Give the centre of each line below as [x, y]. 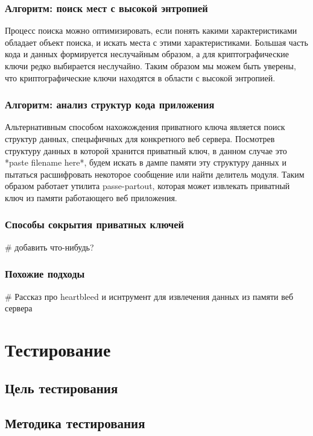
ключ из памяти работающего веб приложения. [91, 197]
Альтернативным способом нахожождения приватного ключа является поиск [145, 127]
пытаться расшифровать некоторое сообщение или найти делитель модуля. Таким [155, 174]
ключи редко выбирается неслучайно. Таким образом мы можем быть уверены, [150, 66]
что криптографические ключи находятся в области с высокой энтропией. [140, 77]
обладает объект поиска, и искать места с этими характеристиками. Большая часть [156, 42]
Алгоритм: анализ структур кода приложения [110, 104]
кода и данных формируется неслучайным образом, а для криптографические [147, 54]
